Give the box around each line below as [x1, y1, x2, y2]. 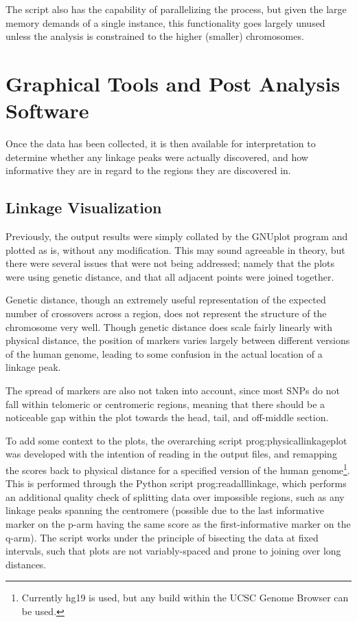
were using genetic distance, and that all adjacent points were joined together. [5, 269, 334, 283]
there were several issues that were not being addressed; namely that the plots [5, 256, 335, 270]
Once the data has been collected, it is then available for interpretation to [5, 136, 316, 151]
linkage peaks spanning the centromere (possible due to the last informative [5, 503, 325, 517]
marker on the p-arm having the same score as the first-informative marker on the [5, 517, 351, 531]
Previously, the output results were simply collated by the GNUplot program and [5, 229, 348, 244]
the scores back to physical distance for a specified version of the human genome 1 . [5, 460, 350, 477]
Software [5, 96, 89, 125]
